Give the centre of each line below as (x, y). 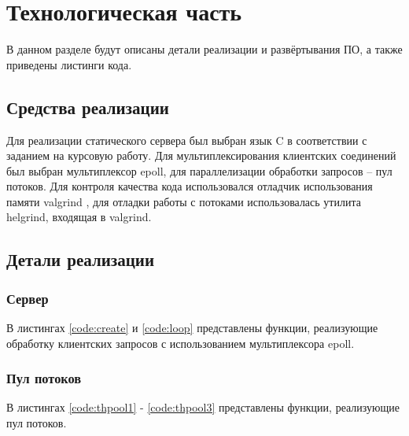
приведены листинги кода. (69, 64)
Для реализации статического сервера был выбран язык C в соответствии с (187, 140)
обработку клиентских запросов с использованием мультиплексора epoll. (181, 343)
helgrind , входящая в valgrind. (79, 217)
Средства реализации (88, 107)
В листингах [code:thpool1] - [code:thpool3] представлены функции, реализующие (203, 407)
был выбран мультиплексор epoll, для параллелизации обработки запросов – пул (199, 170)
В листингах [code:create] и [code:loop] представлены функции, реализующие (192, 328)
